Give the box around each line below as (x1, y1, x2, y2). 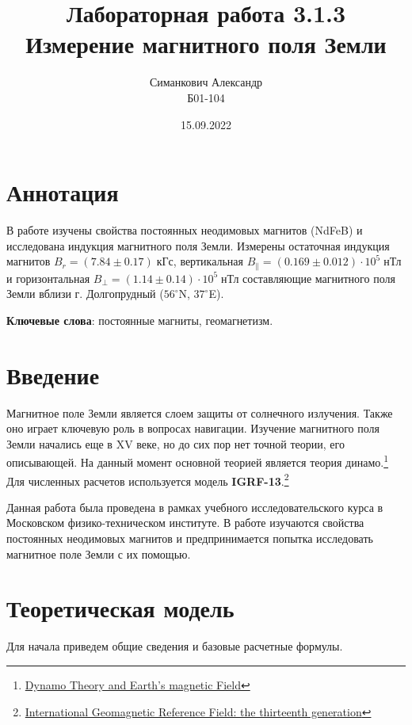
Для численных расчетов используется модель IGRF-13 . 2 (6, 470, 289, 489)
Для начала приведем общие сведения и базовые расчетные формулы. (6, 638, 343, 654)
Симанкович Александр (149, 74, 263, 90)
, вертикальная (173, 253, 243, 269)
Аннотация (6, 176, 119, 208)
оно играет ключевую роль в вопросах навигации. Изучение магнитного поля (6, 420, 380, 437)
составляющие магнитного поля (242, 269, 395, 286)
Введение (6, 358, 100, 391)
